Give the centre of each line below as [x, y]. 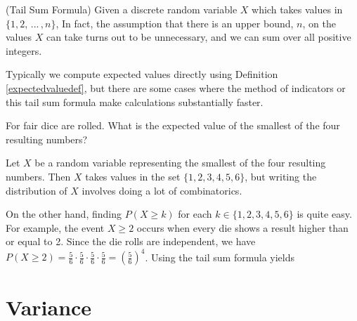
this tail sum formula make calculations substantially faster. [135, 101]
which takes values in [297, 9]
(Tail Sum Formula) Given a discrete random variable [122, 9]
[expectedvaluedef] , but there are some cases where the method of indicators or [176, 87]
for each [195, 214]
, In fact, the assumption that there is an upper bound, [175, 23]
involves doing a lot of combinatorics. [162, 190]
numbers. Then [38, 176]
